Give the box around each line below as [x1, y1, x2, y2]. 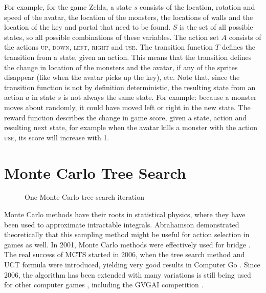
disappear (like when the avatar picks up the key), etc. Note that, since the [4, 72, 240, 82]
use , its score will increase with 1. [4, 132, 109, 142]
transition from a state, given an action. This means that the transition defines [4, 51, 252, 62]
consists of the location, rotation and [140, 2, 255, 12]
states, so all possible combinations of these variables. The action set [4, 31, 219, 42]
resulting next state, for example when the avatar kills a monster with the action [4, 122, 258, 133]
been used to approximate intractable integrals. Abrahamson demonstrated [4, 219, 239, 229]
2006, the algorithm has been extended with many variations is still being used [4, 269, 251, 280]
